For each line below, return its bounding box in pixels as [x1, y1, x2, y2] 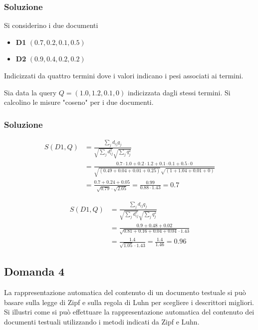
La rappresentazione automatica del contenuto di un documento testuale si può [4, 287, 246, 297]
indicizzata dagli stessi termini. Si [128, 87, 231, 97]
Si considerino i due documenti [4, 20, 98, 30]
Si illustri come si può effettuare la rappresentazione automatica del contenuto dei [4, 307, 255, 317]
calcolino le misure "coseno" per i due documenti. [4, 97, 154, 107]
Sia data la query [4, 87, 57, 97]
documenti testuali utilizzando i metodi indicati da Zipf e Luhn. [4, 316, 200, 327]
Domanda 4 [4, 264, 65, 279]
